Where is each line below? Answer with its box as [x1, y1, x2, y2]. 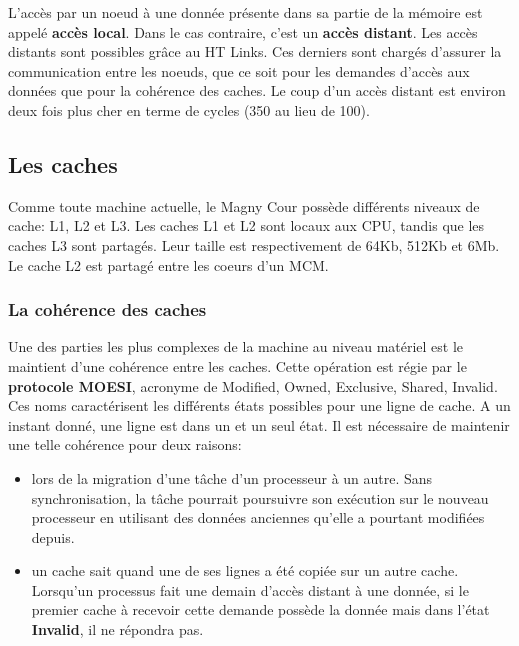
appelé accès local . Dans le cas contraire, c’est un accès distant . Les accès [8, 21, 478, 42]
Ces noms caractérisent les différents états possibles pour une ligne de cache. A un [8, 395, 511, 416]
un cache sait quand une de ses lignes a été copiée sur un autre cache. [31, 560, 459, 581]
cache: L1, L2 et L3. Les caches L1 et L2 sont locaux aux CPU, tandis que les [8, 215, 485, 236]
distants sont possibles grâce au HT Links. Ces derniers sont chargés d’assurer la [8, 41, 502, 62]
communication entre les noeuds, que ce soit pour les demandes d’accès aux [8, 60, 470, 81]
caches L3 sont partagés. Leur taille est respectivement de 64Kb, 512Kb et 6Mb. [8, 234, 500, 255]
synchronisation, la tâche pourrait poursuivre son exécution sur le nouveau [31, 487, 489, 508]
